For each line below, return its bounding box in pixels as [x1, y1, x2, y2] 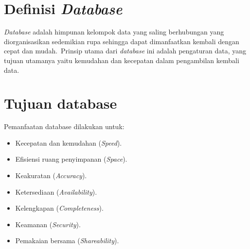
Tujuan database [4, 93, 117, 113]
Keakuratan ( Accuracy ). [15, 170, 87, 180]
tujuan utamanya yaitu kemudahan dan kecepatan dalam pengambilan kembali [4, 55, 239, 65]
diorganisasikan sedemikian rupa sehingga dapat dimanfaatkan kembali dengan [4, 36, 239, 46]
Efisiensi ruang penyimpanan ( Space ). [15, 154, 127, 164]
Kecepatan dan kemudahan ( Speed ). [15, 137, 122, 148]
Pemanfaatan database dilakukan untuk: [4, 121, 125, 132]
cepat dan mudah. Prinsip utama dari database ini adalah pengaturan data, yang [4, 46, 247, 56]
